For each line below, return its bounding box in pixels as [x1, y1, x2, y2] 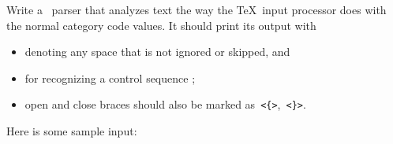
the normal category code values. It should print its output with [6, 17, 316, 33]
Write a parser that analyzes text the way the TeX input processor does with [6, 2, 387, 17]
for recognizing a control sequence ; [24, 69, 196, 86]
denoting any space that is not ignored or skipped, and [24, 43, 290, 60]
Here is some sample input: [6, 123, 137, 139]
